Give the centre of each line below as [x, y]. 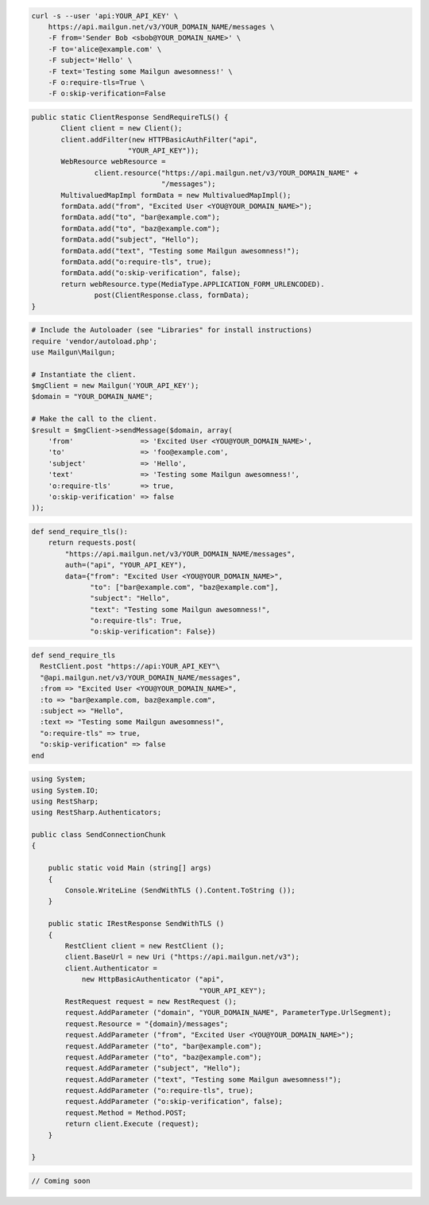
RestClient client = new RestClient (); [145, 946]
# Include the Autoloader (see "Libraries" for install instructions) [172, 330]
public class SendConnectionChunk [99, 835]
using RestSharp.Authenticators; [97, 812]
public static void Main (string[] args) [130, 868]
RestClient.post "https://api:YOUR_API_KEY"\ [130, 666]
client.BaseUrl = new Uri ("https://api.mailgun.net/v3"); [182, 957]
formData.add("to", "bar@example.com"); [140, 217]
